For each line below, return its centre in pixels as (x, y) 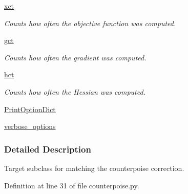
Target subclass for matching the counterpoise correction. (94, 168)
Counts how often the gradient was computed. (75, 57)
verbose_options (30, 126)
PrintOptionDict (30, 109)
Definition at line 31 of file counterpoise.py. (72, 185)
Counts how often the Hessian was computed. (75, 91)
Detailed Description (48, 149)
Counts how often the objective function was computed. (90, 23)
